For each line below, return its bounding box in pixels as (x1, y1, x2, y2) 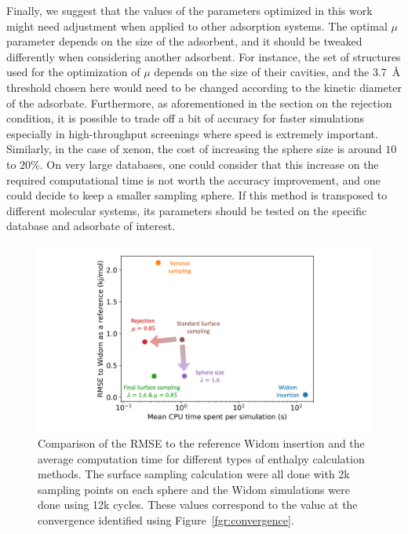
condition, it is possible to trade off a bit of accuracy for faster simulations (6, 110, 365, 126)
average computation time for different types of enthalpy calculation (38, 450, 365, 466)
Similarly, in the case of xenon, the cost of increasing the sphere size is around (6, 141, 382, 157)
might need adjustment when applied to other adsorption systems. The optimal (6, 17, 388, 34)
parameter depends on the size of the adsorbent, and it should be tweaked (6, 33, 362, 49)
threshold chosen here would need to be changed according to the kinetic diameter (6, 79, 402, 95)
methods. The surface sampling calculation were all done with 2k (38, 466, 350, 482)
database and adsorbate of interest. (6, 218, 175, 234)
